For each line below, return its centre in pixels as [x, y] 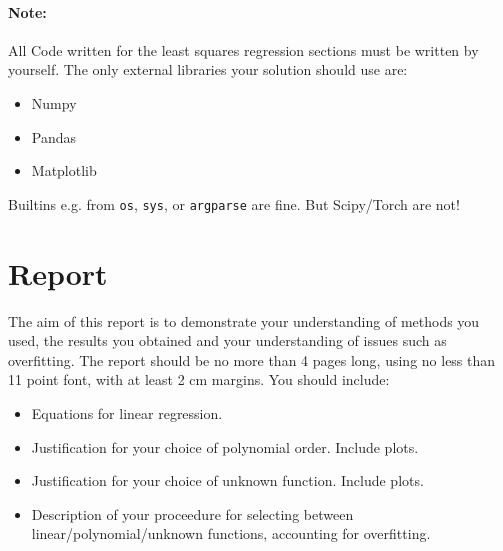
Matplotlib [64, 170]
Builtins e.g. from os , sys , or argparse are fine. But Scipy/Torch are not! [234, 203]
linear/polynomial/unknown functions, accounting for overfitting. [231, 533]
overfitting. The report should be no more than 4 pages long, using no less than [252, 359]
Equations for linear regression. [127, 412]
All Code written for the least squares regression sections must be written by [243, 49]
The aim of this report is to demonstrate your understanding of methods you [244, 320]
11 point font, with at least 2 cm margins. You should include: [199, 379]
